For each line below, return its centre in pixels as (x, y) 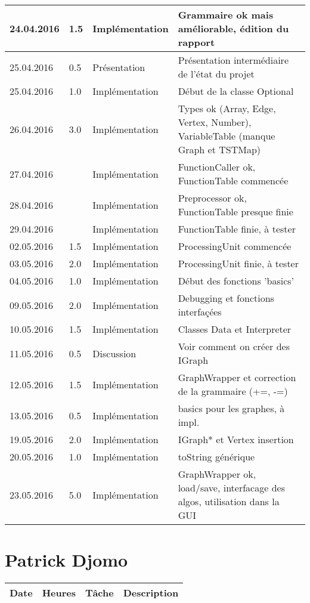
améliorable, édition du (233, 28)
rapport (196, 42)
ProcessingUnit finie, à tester (238, 263)
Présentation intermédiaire (233, 60)
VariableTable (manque (227, 136)
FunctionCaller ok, (217, 167)
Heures (59, 593)
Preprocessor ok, (212, 198)
